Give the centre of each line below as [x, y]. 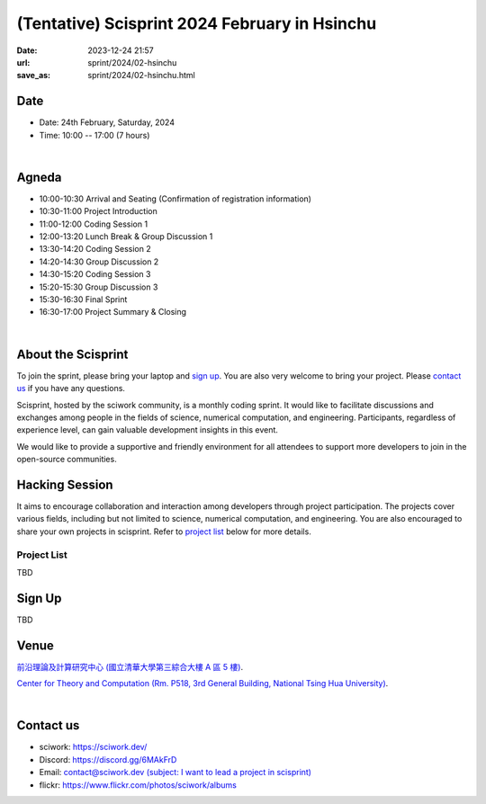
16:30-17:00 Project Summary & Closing [113, 312]
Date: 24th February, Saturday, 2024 [107, 122]
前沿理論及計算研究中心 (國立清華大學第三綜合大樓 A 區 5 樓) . [130, 666]
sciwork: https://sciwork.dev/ [93, 747]
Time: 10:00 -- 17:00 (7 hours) [94, 135]
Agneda [39, 177]
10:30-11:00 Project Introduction [98, 211]
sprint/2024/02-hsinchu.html [141, 76]
